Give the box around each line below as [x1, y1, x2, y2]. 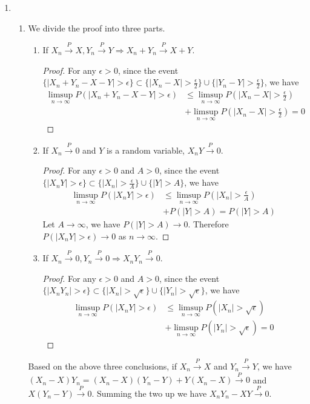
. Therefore [188, 218, 229, 230]
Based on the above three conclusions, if [28, 360, 177, 373]
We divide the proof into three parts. [28, 21, 165, 34]
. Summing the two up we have [91, 386, 207, 399]
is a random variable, [107, 143, 185, 156]
